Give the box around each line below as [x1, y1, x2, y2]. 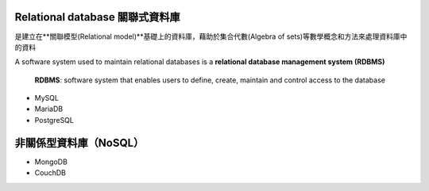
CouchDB [34, 168, 67, 178]
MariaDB [34, 104, 64, 114]
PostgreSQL [34, 115, 75, 124]
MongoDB [34, 157, 68, 166]
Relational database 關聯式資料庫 [14, 10, 180, 24]
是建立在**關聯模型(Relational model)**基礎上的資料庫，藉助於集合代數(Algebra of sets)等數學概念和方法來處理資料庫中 [14, 32, 408, 41]
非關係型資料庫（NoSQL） [14, 136, 145, 150]
